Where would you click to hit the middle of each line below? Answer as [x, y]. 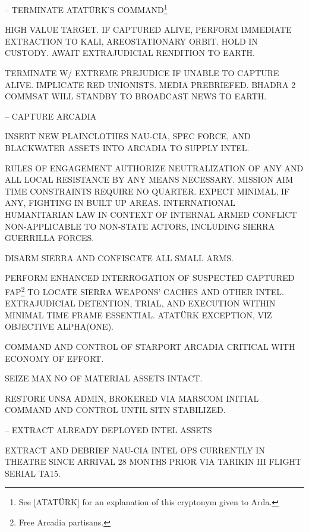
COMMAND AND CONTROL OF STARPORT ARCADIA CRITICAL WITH [150, 346]
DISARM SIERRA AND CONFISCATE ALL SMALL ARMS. [119, 257]
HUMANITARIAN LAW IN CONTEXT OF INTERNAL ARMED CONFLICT [151, 214]
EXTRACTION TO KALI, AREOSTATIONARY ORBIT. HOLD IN [131, 41]
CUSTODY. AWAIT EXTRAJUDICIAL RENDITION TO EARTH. [130, 53]
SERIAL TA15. [33, 473]
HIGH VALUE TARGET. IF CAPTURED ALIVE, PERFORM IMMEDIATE [148, 29]
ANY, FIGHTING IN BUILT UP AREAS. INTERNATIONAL [120, 203]
